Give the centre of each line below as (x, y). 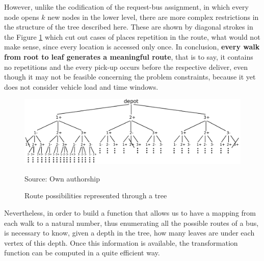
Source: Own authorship (62, 178)
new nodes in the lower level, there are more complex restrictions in (153, 17)
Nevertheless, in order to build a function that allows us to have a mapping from (130, 213)
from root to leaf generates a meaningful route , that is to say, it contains (129, 56)
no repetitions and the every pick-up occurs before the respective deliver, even (126, 67)
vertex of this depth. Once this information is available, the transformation (121, 242)
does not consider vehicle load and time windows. (81, 86)
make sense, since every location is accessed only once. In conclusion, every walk (132, 47)
